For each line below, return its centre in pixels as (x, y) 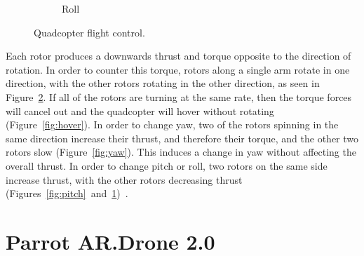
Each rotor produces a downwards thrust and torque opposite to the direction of (178, 56)
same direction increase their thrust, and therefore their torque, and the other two (182, 138)
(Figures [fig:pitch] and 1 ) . (67, 193)
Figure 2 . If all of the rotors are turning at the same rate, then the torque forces (179, 96)
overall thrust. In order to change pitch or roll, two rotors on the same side (167, 165)
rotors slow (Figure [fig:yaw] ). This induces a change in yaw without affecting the (181, 152)
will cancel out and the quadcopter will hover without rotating (140, 110)
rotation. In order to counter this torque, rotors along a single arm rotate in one (178, 69)
